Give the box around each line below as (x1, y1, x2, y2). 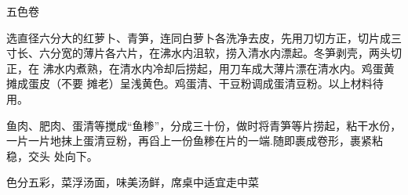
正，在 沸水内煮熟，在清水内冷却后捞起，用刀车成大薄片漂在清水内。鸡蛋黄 (6, 60, 395, 76)
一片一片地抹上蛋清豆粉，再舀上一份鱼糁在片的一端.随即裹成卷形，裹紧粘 (6, 132, 383, 149)
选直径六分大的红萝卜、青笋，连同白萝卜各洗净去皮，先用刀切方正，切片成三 (6, 29, 402, 45)
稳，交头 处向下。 (6, 147, 98, 164)
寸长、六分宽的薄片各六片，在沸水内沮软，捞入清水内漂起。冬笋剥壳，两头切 (6, 45, 402, 61)
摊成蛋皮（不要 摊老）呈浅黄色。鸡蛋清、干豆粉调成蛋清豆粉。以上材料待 (6, 75, 384, 92)
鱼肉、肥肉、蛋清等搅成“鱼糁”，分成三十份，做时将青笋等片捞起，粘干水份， (6, 117, 402, 133)
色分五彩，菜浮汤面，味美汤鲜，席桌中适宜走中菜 (6, 174, 259, 190)
